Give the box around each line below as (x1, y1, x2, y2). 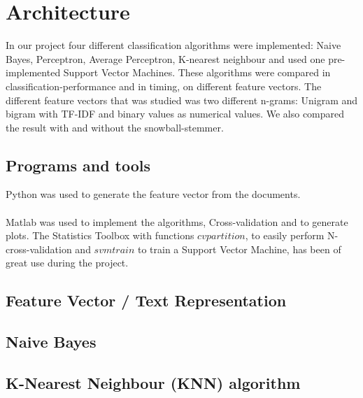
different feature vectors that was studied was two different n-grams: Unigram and (6, 92, 358, 107)
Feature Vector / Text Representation (6, 290, 287, 311)
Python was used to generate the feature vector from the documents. (6, 187, 301, 201)
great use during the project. (6, 255, 129, 270)
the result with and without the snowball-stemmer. (6, 120, 224, 134)
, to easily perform (245, 228, 325, 243)
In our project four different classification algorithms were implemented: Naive (6, 38, 341, 52)
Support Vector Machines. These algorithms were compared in (63, 65, 331, 80)
